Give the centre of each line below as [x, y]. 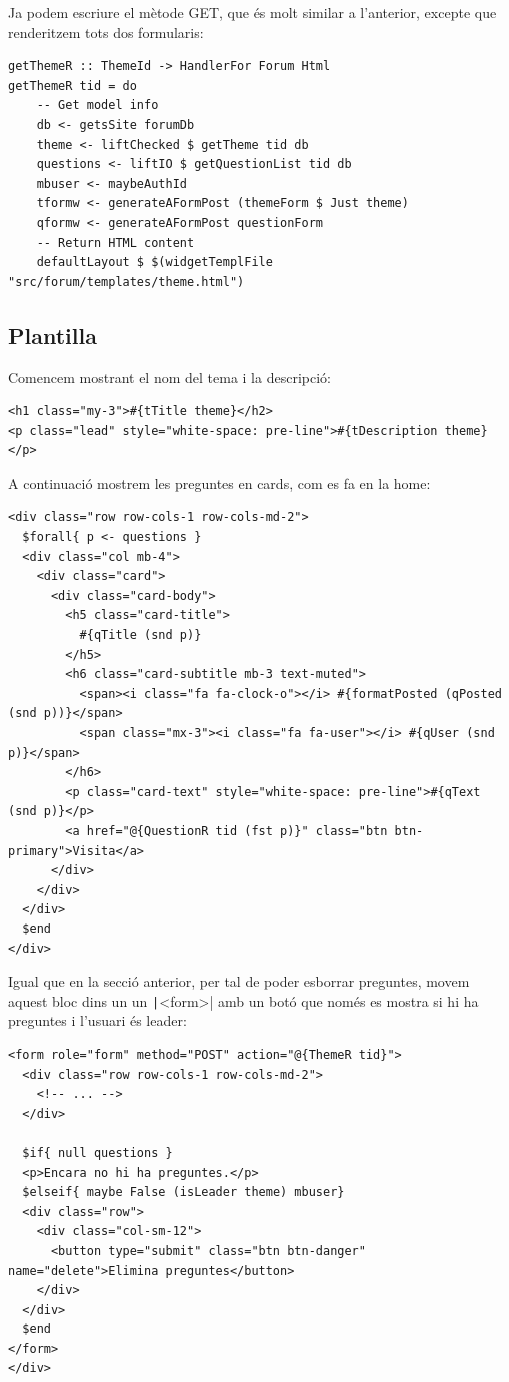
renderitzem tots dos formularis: [106, 31]
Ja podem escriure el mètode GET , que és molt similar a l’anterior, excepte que [252, 12]
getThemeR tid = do [72, 85]
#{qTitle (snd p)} [140, 635]
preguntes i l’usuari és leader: [97, 1020]
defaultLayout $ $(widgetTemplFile [154, 262]
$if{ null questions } [97, 1152]
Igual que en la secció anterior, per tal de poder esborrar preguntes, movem [239, 981]
